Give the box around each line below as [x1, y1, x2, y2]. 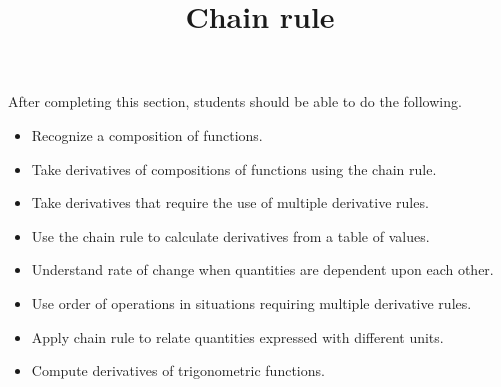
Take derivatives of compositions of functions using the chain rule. [31, 158, 437, 179]
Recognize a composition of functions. [31, 124, 263, 145]
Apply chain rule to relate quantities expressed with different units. [31, 326, 444, 347]
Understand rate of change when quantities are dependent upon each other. [31, 259, 494, 280]
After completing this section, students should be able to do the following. [8, 91, 462, 112]
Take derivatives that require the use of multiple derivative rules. [31, 192, 429, 213]
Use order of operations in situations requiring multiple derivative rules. [31, 292, 472, 313]
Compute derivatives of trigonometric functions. [31, 360, 325, 381]
